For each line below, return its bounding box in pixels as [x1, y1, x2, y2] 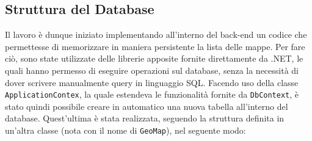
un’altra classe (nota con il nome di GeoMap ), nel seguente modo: [5, 124, 246, 137]
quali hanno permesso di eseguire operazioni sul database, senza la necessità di [5, 63, 299, 76]
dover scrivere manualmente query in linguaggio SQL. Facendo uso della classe [5, 76, 299, 89]
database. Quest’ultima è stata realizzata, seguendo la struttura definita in [5, 112, 285, 125]
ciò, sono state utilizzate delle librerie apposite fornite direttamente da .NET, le [5, 52, 303, 65]
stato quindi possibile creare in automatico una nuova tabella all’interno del [5, 99, 288, 112]
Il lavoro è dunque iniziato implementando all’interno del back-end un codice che [5, 28, 307, 41]
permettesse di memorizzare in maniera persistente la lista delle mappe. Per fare [5, 40, 305, 52]
